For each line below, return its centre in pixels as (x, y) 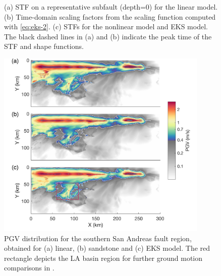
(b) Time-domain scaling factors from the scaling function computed (110, 16)
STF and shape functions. (44, 46)
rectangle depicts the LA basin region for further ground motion (103, 258)
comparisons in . (29, 268)
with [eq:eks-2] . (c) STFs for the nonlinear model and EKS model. (106, 26)
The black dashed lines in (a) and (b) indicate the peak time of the (108, 36)
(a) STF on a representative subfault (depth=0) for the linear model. (111, 7)
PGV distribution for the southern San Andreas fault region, (98, 238)
